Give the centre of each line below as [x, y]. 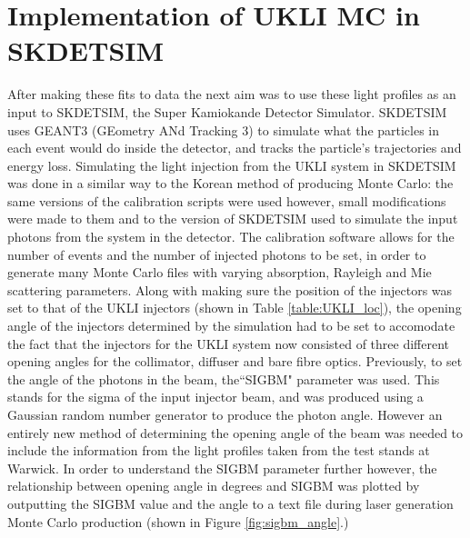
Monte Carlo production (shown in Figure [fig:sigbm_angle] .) [178, 521]
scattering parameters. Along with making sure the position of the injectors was [230, 289]
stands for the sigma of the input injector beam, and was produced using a [215, 397]
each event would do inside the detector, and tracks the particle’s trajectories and [235, 148]
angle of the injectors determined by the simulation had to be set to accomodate [231, 326]
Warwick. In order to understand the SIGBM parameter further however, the [222, 468]
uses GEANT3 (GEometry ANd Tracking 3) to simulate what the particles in [224, 130]
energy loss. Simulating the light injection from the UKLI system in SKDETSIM [232, 165]
